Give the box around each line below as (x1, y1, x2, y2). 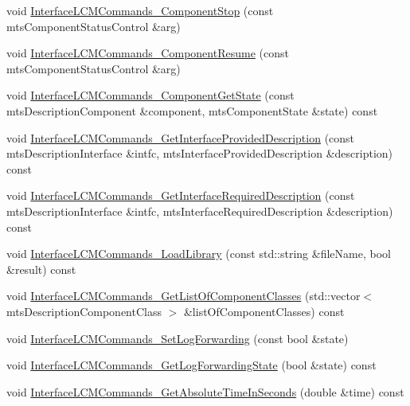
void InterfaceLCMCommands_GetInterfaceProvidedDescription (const (6, 129, 355, 146)
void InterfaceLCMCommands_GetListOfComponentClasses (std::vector (6, 287, 361, 304)
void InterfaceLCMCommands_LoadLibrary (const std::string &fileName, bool (6, 245, 391, 262)
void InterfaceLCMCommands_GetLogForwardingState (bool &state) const (6, 357, 377, 373)
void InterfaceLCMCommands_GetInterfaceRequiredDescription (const (6, 187, 355, 204)
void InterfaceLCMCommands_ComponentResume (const (6, 45, 289, 61)
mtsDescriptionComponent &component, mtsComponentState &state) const (6, 102, 378, 119)
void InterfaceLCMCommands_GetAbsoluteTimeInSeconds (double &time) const (6, 383, 404, 400)
